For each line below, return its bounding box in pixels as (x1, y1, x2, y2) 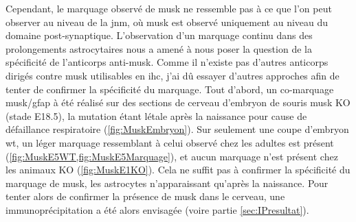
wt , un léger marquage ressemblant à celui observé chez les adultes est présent (5, 135, 334, 149)
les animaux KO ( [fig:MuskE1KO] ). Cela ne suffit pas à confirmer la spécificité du (5, 162, 351, 177)
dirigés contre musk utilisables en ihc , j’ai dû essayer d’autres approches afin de (5, 68, 340, 82)
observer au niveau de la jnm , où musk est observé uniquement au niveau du (5, 14, 329, 29)
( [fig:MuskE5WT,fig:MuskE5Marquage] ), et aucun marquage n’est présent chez (5, 149, 338, 163)
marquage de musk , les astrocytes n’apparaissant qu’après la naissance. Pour (5, 175, 329, 190)
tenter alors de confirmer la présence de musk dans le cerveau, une (5, 189, 285, 203)
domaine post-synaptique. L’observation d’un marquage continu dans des (5, 28, 313, 42)
